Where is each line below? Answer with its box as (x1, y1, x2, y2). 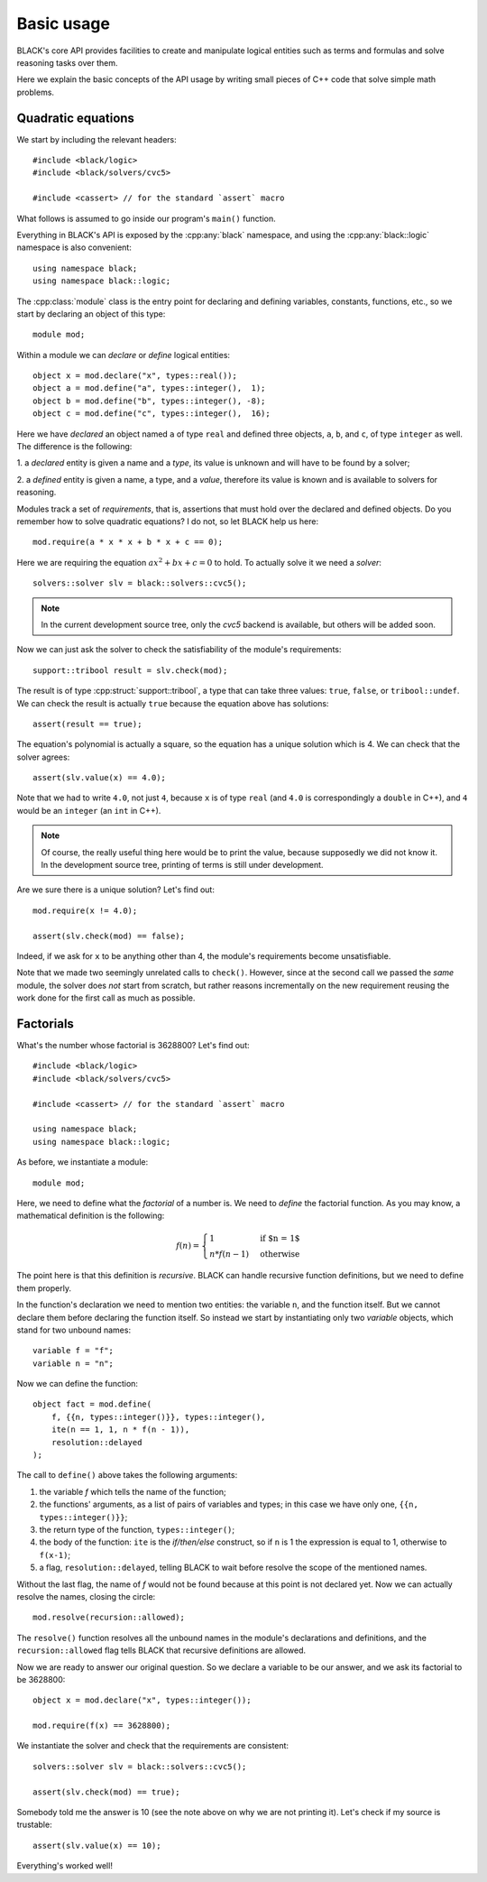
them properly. (16, 1282, 72, 1294)
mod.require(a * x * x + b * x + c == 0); (32, 537, 224, 548)
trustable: (16, 1819, 53, 1831)
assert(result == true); (32, 718, 142, 729)
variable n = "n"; (32, 1358, 115, 1369)
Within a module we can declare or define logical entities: (16, 349, 230, 360)
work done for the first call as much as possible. (16, 992, 196, 1003)
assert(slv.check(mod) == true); (32, 1786, 180, 1797)
